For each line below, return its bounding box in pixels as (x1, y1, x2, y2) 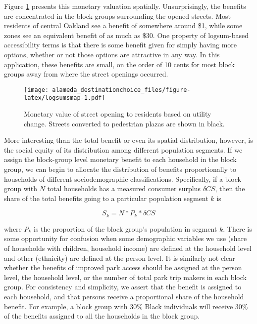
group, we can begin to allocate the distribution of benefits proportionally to (4, 164, 236, 174)
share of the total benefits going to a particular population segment (4, 193, 208, 203)
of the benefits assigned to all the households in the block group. (4, 311, 200, 321)
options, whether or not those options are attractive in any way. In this (4, 49, 220, 59)
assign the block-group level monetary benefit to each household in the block (4, 154, 237, 164)
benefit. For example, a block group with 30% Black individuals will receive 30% (4, 301, 248, 311)
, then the (215, 183, 245, 194)
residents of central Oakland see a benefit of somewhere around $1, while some (4, 20, 243, 31)
